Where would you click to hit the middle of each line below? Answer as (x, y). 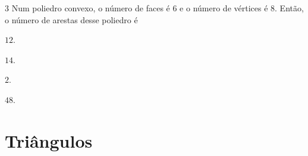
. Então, (289, 8)
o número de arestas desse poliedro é (71, 19)
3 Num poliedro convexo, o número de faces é (87, 8)
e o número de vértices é (224, 8)
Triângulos (49, 140)
